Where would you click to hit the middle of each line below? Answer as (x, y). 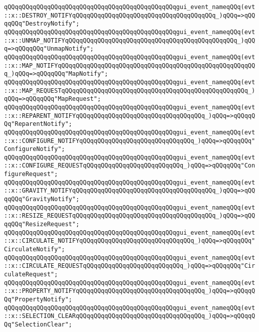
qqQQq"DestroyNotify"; (42, 24)
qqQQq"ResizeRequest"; (42, 224)
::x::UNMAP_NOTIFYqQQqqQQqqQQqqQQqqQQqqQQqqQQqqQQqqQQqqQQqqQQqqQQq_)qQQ (130, 40)
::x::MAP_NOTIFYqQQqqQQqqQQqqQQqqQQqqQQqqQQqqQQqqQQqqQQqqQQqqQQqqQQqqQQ (130, 65)
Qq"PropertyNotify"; (38, 299)
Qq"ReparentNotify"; (38, 124)
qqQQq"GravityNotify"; (42, 199)
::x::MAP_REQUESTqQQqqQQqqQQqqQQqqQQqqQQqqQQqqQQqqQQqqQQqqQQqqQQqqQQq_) (130, 91)
